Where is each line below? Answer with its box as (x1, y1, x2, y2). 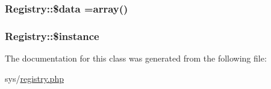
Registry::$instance (5, 28, 99, 43)
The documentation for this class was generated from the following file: (5, 52, 267, 65)
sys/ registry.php (5, 72, 64, 84)
